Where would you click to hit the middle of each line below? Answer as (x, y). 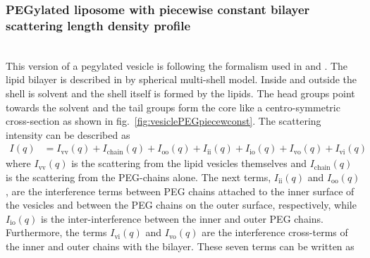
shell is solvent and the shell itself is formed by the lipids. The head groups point (180, 93)
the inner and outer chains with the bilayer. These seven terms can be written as (180, 246)
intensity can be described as (68, 134)
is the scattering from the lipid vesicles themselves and (189, 163)
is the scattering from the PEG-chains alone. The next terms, (138, 177)
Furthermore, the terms (56, 232)
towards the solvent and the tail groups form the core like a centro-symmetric (173, 107)
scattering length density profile (98, 25)
